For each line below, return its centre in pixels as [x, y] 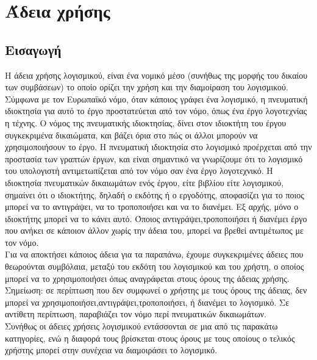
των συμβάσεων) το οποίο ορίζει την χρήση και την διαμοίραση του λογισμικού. [147, 87]
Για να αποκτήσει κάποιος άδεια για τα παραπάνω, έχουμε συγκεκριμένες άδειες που [154, 254]
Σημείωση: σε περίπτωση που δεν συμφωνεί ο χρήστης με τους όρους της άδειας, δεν [156, 290]
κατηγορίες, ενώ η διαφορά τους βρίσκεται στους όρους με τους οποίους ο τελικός [150, 338]
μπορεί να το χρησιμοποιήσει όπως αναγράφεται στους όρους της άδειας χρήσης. [147, 278]
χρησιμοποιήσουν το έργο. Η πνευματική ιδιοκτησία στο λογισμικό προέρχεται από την [158, 147]
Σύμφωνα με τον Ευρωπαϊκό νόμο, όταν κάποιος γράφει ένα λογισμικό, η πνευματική [156, 99]
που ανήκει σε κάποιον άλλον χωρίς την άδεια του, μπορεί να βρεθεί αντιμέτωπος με [154, 230]
